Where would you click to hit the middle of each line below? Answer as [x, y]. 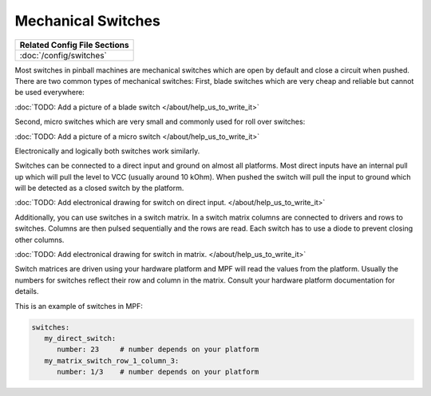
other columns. [40, 240]
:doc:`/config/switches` [63, 55]
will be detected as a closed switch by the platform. [99, 188]
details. [27, 291]
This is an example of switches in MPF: [79, 306]
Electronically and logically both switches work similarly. [107, 151]
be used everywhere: [50, 93]
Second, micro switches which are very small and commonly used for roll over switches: [160, 122]
